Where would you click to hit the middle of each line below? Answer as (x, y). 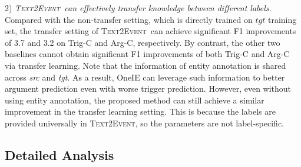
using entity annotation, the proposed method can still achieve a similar (135, 100)
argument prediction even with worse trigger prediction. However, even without (148, 88)
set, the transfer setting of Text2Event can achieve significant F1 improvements (150, 31)
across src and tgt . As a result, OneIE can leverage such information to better (145, 77)
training (282, 19)
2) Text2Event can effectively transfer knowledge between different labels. (138, 8)
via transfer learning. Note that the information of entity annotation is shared (145, 65)
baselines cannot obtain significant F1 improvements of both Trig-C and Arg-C (147, 54)
